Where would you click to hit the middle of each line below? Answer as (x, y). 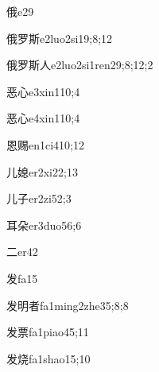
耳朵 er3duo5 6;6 (44, 225)
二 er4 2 (22, 252)
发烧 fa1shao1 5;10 (48, 358)
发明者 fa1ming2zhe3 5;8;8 (68, 305)
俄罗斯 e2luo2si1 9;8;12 (60, 38)
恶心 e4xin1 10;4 (43, 118)
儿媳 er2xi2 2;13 (42, 171)
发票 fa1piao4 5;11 (48, 332)
